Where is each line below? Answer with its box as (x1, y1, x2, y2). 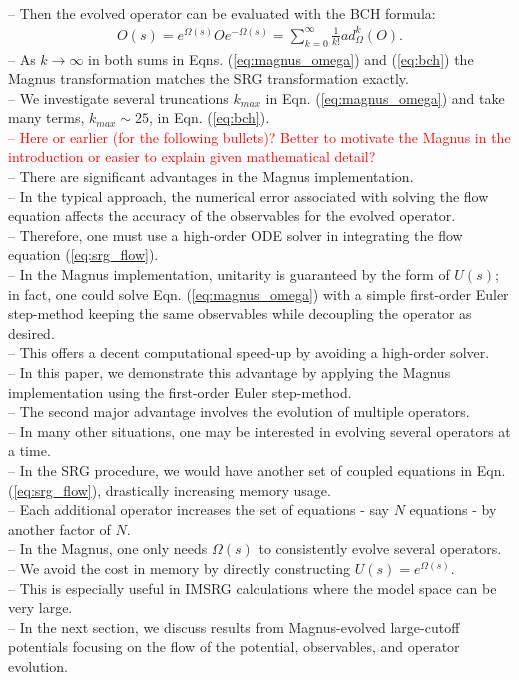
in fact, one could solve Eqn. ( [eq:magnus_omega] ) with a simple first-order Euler (8, 283, 509, 304)
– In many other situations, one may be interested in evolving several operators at (8, 420, 511, 441)
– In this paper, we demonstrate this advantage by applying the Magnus (8, 362, 451, 383)
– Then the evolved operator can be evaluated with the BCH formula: (8, 2, 436, 23)
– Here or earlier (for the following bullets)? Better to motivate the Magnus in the (8, 126, 511, 147)
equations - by (409, 499, 497, 520)
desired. (8, 322, 55, 343)
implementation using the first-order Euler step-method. (8, 381, 352, 402)
